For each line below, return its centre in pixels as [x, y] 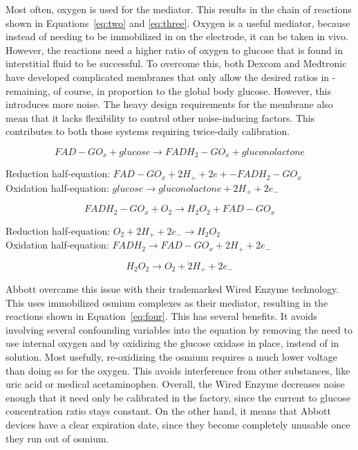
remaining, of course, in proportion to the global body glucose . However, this [169, 90]
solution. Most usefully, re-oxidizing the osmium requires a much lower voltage [172, 357]
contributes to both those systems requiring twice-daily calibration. [148, 131]
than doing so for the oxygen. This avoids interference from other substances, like [178, 370]
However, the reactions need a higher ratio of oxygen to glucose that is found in [175, 49]
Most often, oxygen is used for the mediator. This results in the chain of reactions [179, 9]
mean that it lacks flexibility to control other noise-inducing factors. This [160, 117]
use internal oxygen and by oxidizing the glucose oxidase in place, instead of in [172, 343]
